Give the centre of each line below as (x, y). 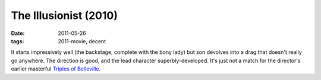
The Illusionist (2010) (64, 15)
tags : (18, 41)
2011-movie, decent (82, 41)
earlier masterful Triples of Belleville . (56, 69)
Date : (18, 33)
